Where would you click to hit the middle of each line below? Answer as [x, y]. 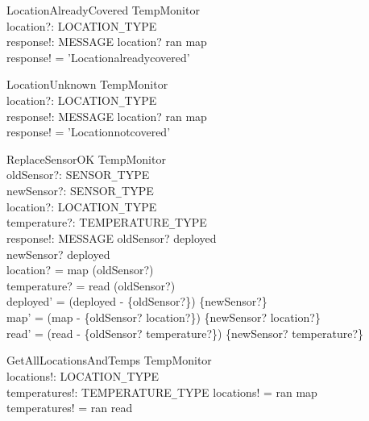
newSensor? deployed [58, 254]
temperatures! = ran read [70, 408]
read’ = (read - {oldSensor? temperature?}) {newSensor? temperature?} [185, 333]
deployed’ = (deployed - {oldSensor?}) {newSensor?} [137, 301]
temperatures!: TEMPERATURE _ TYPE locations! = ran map [162, 392]
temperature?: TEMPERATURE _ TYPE [107, 222]
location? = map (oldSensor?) [80, 270]
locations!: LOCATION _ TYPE [83, 375]
